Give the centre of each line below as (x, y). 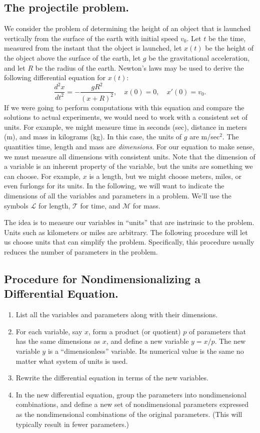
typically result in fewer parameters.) (72, 424)
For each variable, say (49, 331)
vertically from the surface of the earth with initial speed (91, 38)
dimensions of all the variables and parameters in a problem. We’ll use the (118, 196)
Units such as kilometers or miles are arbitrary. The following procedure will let (126, 232)
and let (15, 67)
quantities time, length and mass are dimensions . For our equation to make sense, (129, 147)
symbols (16, 205)
